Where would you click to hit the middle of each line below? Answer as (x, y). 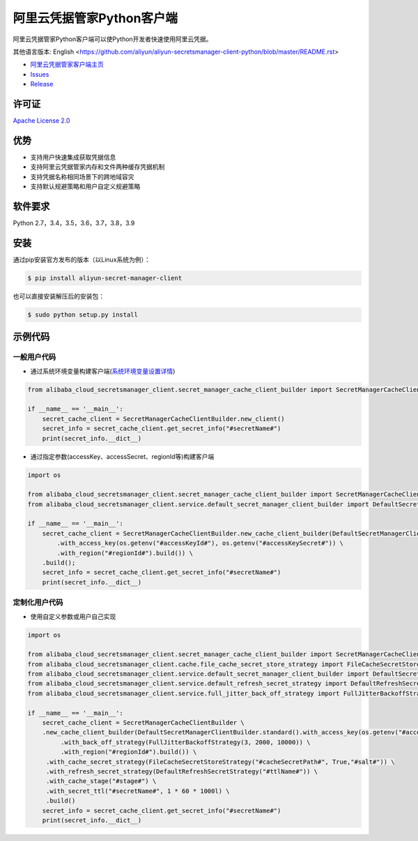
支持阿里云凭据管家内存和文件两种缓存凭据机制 (98, 167)
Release (42, 84)
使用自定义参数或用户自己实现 (73, 616)
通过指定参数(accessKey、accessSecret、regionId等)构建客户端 (122, 456)
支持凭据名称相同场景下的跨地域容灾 (82, 176)
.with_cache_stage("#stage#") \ (101, 781)
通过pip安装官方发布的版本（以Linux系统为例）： (82, 259)
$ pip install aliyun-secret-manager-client (105, 278)
